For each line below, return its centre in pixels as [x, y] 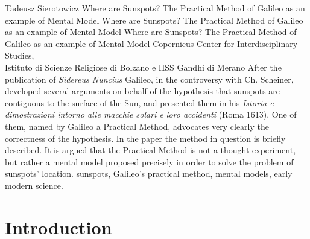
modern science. [34, 185]
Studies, [20, 55]
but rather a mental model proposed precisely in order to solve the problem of [149, 161]
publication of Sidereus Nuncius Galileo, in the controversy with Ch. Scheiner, [149, 79]
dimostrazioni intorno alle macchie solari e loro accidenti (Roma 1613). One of [151, 114]
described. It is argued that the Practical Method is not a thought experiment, [150, 150]
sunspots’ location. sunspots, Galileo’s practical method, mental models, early [149, 174]
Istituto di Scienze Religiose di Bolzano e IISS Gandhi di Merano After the [143, 67]
